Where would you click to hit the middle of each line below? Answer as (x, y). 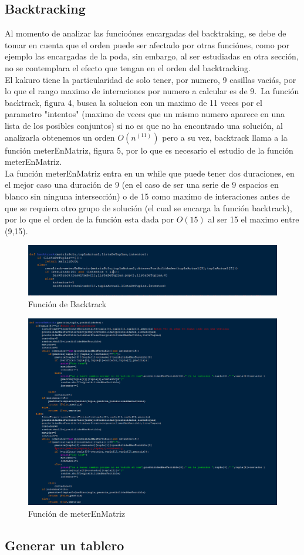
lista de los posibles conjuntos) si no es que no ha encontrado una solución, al (144, 125)
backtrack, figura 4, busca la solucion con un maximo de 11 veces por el (134, 102)
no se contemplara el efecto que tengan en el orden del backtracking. (128, 67)
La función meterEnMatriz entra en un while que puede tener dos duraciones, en (150, 173)
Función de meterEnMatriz (77, 513)
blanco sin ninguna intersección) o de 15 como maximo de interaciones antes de (147, 196)
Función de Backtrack (67, 304)
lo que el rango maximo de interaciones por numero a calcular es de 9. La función (152, 91)
